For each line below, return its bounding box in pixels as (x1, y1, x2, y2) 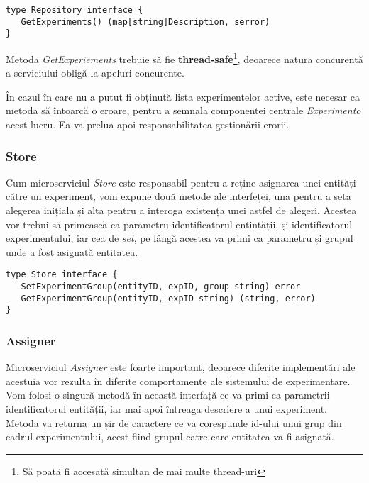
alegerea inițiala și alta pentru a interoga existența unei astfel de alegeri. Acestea (6, 203, 357, 217)
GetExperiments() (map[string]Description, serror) (21, 16, 270, 27)
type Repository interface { (6, 5, 143, 15)
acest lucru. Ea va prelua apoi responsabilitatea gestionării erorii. (6, 117, 290, 131)
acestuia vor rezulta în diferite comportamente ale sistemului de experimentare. (6, 373, 351, 388)
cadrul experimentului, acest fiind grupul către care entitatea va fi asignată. (6, 429, 334, 444)
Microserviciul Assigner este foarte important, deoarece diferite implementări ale (6, 360, 356, 374)
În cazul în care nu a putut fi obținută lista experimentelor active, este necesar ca (6, 89, 360, 104)
